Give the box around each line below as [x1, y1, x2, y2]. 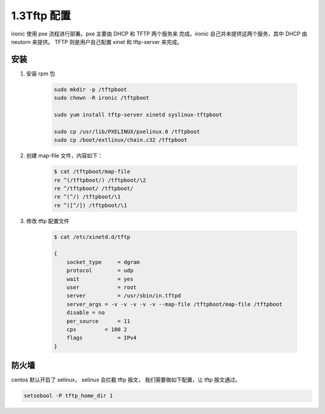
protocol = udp [66, 267, 134, 274]
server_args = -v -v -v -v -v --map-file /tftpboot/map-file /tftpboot [66, 301, 283, 307]
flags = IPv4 [66, 335, 137, 341]
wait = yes [66, 276, 134, 282]
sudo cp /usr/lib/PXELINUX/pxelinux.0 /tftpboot [54, 128, 200, 135]
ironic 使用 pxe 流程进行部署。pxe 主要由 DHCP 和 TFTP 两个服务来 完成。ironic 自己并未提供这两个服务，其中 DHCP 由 [11, 30, 308, 37]
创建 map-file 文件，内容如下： [26, 152, 104, 159]
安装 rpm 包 [26, 70, 55, 77]
